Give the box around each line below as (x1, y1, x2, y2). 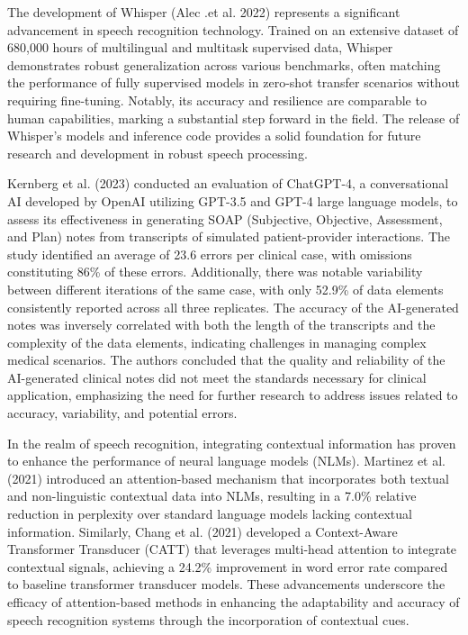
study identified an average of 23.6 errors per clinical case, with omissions (7, 244, 412, 263)
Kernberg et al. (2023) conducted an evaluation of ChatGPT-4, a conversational (7, 174, 449, 193)
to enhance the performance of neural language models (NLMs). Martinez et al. (7, 451, 446, 470)
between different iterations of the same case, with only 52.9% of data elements (7, 279, 444, 298)
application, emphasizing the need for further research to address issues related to (7, 386, 458, 404)
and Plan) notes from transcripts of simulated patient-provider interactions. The (7, 227, 451, 246)
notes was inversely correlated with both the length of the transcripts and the (7, 315, 436, 334)
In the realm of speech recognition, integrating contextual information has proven (7, 433, 456, 452)
